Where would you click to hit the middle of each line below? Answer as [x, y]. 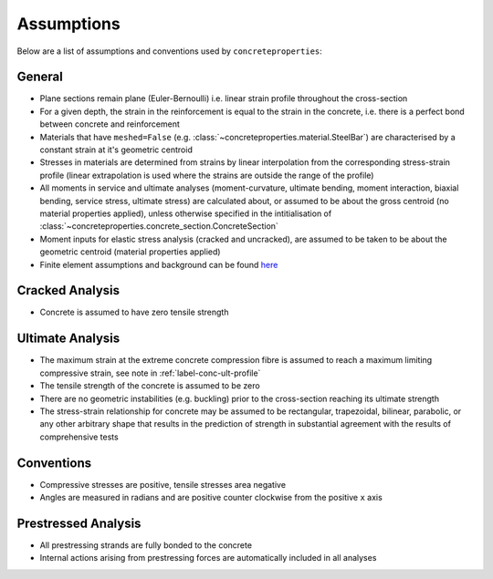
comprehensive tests [79, 437]
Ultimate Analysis [68, 339]
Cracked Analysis [68, 290]
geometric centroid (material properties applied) [130, 252]
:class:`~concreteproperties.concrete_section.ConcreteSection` [159, 226]
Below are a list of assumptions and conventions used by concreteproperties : [170, 51]
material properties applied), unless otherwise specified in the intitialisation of [186, 213]
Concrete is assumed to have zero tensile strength [134, 312]
